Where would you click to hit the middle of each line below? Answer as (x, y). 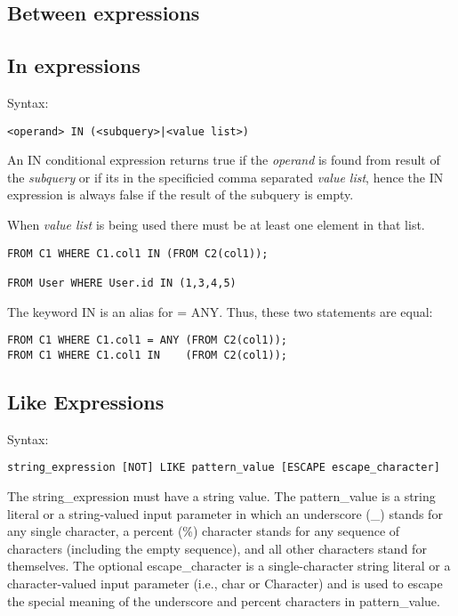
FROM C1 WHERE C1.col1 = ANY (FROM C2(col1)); (147, 340)
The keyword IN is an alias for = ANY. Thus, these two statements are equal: (220, 311)
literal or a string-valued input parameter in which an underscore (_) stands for (225, 513)
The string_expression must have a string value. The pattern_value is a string (221, 495)
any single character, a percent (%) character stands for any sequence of (204, 531)
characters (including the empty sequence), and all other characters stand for (217, 548)
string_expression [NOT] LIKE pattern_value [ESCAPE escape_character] (224, 468)
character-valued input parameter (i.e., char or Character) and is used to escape (225, 583)
